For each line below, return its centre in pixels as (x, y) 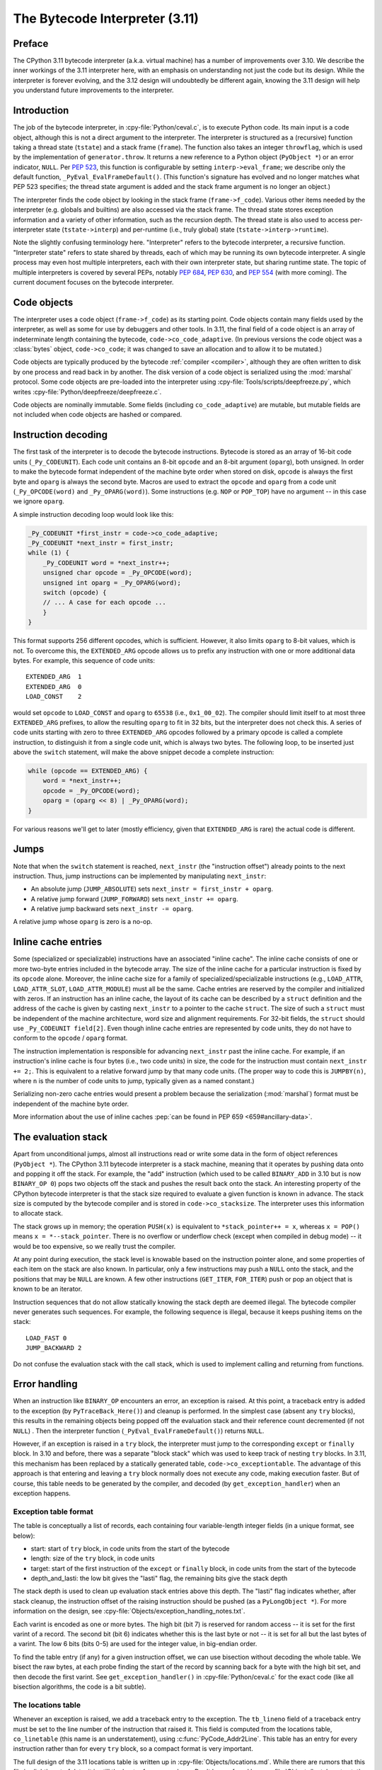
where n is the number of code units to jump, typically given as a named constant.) (134, 1081)
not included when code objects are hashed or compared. (98, 415)
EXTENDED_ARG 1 (54, 677)
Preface (31, 44)
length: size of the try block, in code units (93, 1558)
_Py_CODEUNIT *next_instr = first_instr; (101, 543)
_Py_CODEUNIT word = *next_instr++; (106, 563)
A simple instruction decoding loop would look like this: (93, 514)
